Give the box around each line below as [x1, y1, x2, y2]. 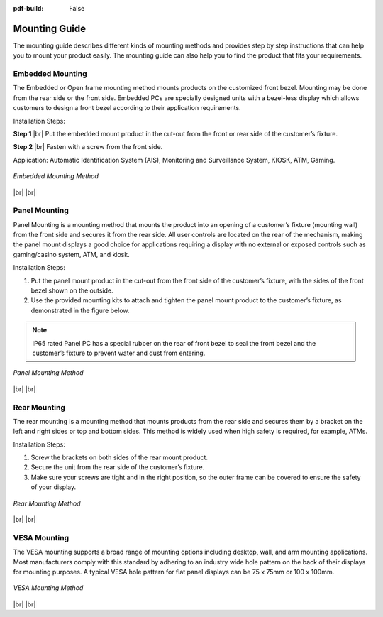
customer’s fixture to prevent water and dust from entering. [32, 349, 206, 357]
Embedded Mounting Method [13, 172, 99, 180]
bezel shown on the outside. [30, 286, 113, 295]
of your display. [30, 483, 77, 491]
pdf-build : [13, 4, 44, 12]
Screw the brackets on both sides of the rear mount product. [30, 453, 209, 462]
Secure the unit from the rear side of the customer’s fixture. [30, 463, 205, 471]
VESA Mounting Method [13, 584, 84, 592]
